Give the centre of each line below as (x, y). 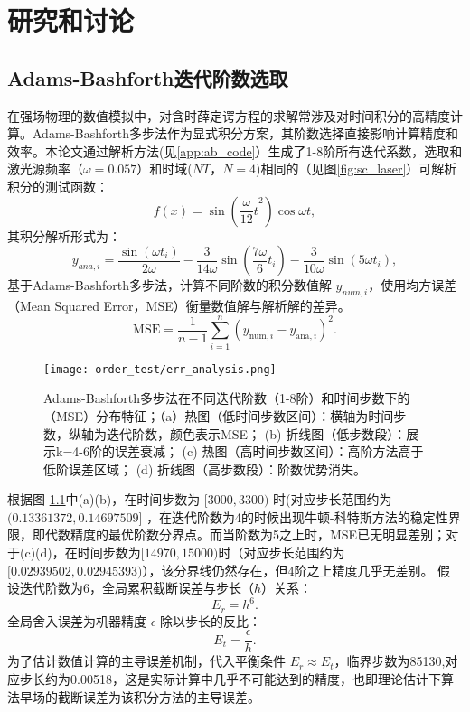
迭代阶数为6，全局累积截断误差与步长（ (136, 588)
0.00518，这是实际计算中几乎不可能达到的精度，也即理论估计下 (255, 679)
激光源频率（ (45, 169)
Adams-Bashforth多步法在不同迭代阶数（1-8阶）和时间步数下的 (227, 398)
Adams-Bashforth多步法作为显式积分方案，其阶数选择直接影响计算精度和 (245, 133)
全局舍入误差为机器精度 (77, 620)
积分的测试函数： (58, 186)
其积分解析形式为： (64, 235)
